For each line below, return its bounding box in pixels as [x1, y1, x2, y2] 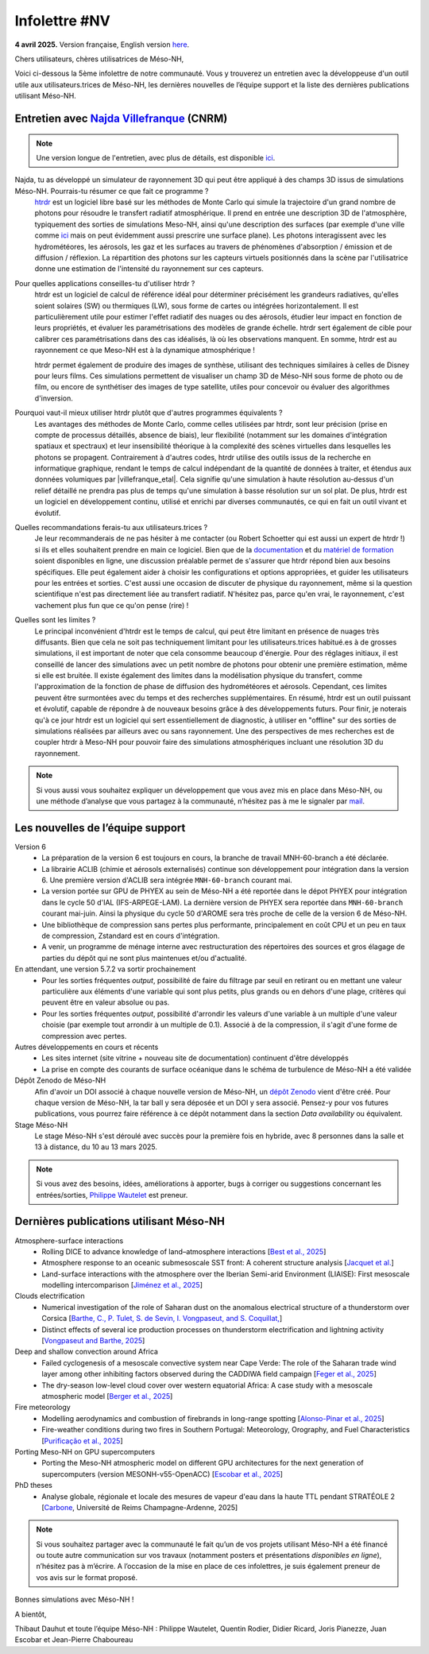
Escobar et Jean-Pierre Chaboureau [14, 1635, 133, 1644]
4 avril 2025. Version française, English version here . [14, 40, 190, 49]
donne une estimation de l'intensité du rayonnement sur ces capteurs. [34, 264, 264, 273]
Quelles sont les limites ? [14, 615, 96, 625]
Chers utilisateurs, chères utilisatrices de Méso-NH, [14, 54, 184, 64]
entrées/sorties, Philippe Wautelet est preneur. [36, 1190, 188, 1199]
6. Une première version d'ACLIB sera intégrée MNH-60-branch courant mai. [41, 875, 293, 885]
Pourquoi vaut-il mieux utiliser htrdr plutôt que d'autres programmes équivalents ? [14, 408, 283, 417]
